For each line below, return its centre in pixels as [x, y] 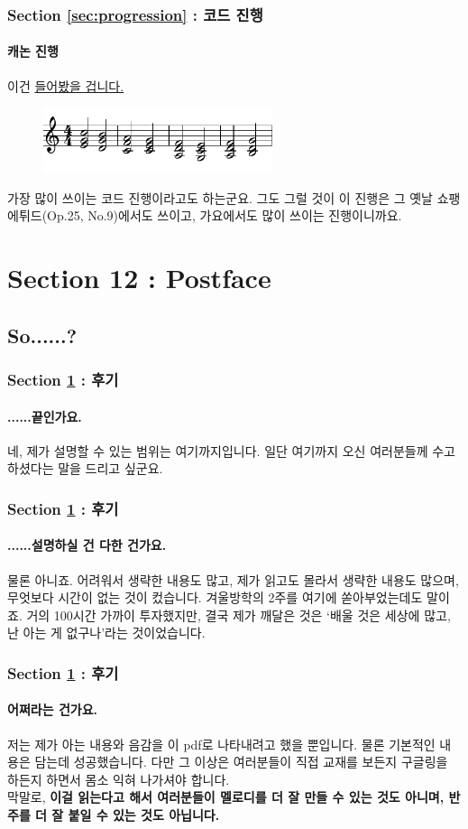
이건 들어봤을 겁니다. [66, 85]
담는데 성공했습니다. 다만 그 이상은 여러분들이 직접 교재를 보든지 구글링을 [241, 762]
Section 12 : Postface [139, 278]
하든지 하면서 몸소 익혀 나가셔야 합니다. [119, 779]
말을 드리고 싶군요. [110, 468]
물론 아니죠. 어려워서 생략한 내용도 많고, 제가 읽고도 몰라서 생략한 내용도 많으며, [233, 579]
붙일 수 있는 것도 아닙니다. [144, 814]
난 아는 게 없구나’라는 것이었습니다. [106, 633]
